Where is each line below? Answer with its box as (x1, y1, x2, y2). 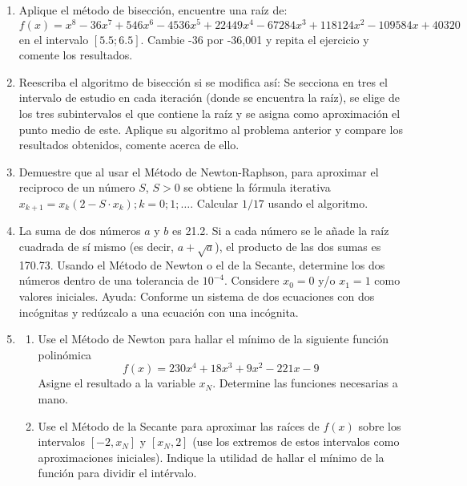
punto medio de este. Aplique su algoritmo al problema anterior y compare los (18, 120, 403, 137)
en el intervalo (18, 30, 89, 47)
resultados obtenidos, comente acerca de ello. (18, 136, 240, 153)
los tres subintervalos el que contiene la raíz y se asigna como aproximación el (18, 105, 401, 122)
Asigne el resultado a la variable (38, 375, 195, 391)
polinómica (38, 346, 92, 362)
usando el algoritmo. (268, 195, 368, 212)
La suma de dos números (18, 222, 141, 239)
